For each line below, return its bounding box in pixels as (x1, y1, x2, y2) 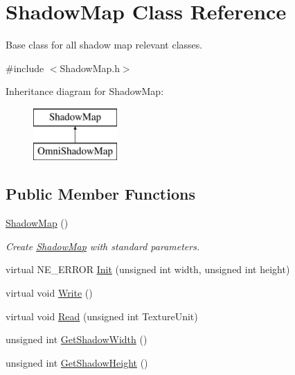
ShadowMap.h (60, 60, 120, 75)
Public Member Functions (6, 183, 195, 204)
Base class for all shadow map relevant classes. (6, 37, 203, 52)
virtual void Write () (6, 286, 93, 300)
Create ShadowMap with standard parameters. (6, 238, 200, 253)
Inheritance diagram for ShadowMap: (6, 84, 164, 98)
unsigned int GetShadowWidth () (6, 332, 147, 347)
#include (6, 60, 44, 75)
